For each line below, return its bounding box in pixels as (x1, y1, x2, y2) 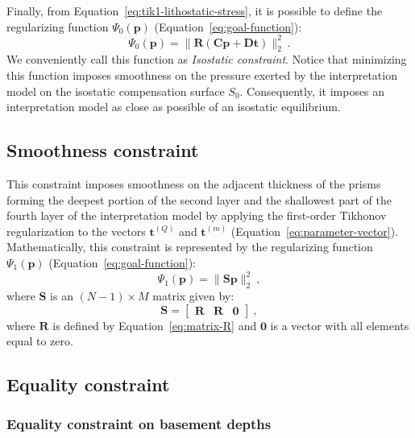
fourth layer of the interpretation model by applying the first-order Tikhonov (6, 207, 387, 224)
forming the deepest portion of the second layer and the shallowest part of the (6, 191, 392, 208)
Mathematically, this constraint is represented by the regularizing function (6, 238, 373, 255)
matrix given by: (152, 287, 234, 304)
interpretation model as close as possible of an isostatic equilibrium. (6, 98, 341, 115)
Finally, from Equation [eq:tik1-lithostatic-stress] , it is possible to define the (6, 2, 383, 19)
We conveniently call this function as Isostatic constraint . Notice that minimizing (6, 51, 407, 68)
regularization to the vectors (6, 222, 146, 239)
